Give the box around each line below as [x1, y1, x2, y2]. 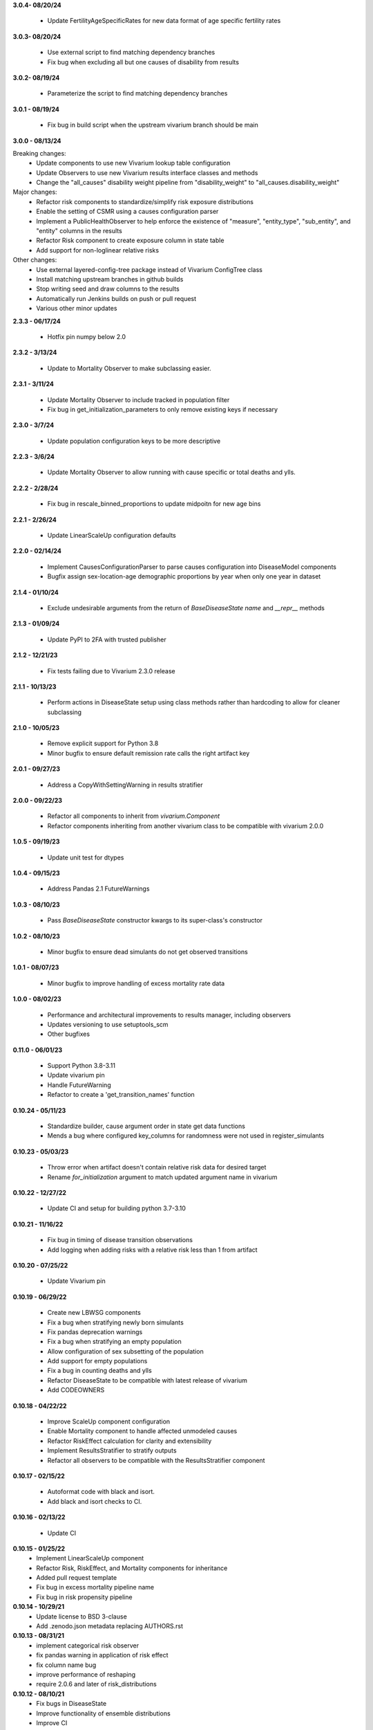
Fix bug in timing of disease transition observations [47, 1236, 193, 1244]
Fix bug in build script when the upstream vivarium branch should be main [47, 121, 258, 129]
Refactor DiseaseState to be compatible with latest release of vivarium [47, 1376, 248, 1384]
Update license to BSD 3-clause [36, 1612, 127, 1621]
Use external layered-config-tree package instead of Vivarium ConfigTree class [36, 265, 262, 273]
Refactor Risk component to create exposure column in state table [36, 236, 224, 245]
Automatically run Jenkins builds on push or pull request [36, 294, 197, 302]
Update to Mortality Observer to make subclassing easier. [47, 364, 211, 372]
